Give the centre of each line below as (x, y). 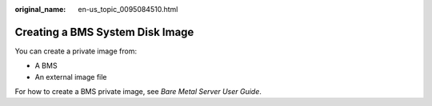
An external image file (71, 77)
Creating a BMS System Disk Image (104, 32)
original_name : (40, 9)
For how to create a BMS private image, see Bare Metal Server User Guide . (138, 92)
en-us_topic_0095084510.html (128, 9)
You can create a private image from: (76, 51)
